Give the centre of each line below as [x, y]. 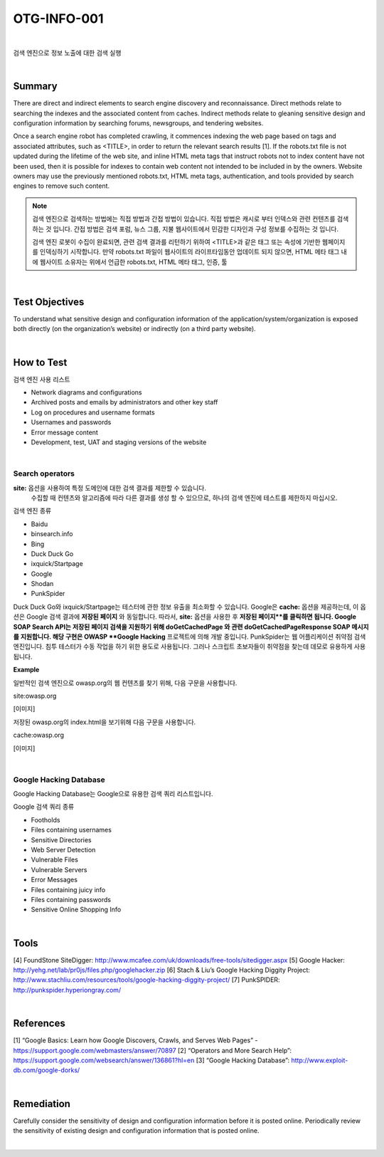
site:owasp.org [35, 696]
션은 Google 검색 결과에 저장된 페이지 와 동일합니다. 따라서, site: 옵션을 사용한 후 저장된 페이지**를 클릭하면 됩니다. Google [185, 617]
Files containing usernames [71, 830]
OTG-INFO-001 [58, 19]
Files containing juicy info [68, 889]
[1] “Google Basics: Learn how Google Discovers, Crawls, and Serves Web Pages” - [135, 1040]
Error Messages [54, 880]
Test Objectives [49, 302]
